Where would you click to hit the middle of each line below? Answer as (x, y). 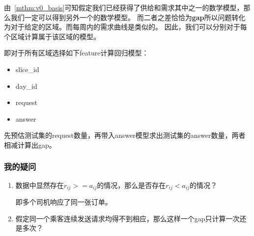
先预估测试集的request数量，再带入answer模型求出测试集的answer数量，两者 (125, 135)
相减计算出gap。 (30, 144)
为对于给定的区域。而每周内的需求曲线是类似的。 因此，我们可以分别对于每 (126, 27)
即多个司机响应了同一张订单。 (64, 202)
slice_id (27, 69)
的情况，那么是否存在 (131, 185)
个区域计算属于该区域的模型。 (52, 36)
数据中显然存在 (40, 185)
